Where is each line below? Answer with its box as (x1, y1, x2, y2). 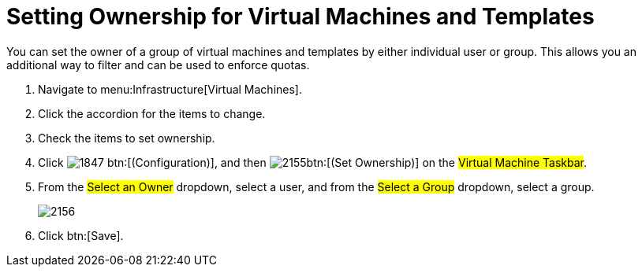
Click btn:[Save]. (38, 228, 124, 242)
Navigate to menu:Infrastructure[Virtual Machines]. (38, 82, 302, 96)
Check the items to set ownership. (38, 131, 215, 145)
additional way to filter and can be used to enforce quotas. (6, 57, 310, 72)
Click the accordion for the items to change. (38, 106, 266, 120)
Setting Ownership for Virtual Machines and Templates (6, 3, 595, 30)
